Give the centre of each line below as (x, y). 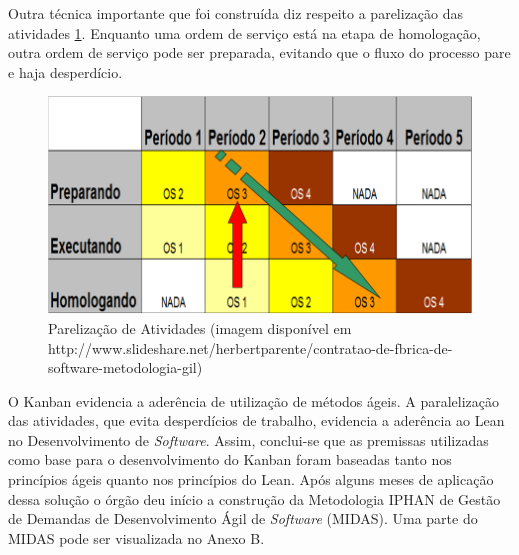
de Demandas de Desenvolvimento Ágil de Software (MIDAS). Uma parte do (243, 518)
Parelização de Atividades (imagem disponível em (200, 327)
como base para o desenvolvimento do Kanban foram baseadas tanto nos (230, 459)
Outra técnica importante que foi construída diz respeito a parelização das (236, 13)
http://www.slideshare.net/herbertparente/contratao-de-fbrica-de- (250, 347)
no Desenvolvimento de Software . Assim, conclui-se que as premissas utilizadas (248, 439)
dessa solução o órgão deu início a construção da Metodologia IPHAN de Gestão (254, 498)
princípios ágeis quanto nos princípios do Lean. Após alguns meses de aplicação (251, 479)
